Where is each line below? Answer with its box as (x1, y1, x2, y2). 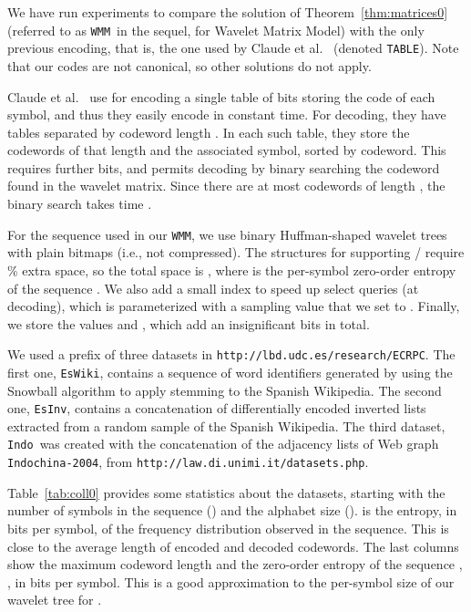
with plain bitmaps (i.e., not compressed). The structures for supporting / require (7, 243, 465, 262)
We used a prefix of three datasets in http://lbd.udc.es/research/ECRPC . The (7, 345, 456, 364)
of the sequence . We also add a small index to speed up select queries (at (7, 278, 419, 297)
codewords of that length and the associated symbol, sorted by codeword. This (7, 140, 446, 160)
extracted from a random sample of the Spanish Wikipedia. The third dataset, (7, 416, 445, 435)
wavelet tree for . (7, 590, 102, 609)
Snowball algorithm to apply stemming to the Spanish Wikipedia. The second (7, 380, 442, 399)
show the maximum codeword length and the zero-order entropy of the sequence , (7, 555, 463, 574)
